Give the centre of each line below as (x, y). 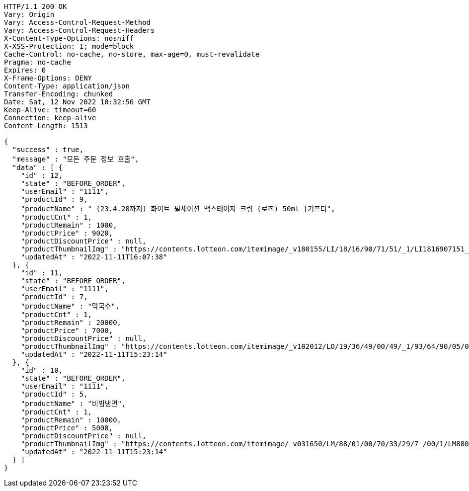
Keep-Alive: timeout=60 (50, 110)
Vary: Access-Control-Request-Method (78, 22)
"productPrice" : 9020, (67, 233)
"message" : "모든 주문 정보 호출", (76, 159)
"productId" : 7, (54, 297)
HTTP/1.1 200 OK (36, 6)
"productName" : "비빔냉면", (73, 404)
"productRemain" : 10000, (71, 420)
